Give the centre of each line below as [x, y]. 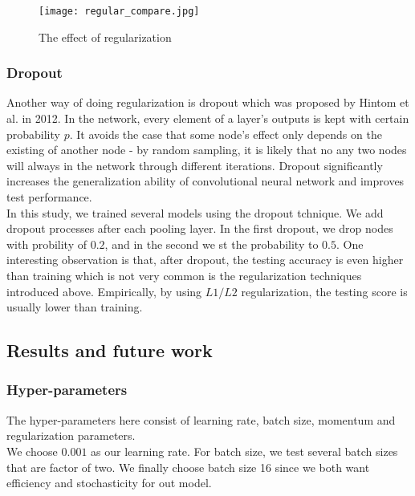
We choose [32, 451]
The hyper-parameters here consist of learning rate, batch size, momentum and [201, 419]
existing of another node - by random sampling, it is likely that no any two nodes [207, 150]
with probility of [47, 244]
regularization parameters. [71, 435]
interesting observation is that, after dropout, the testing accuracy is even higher [205, 260]
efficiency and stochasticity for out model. [109, 483]
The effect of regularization [105, 37]
